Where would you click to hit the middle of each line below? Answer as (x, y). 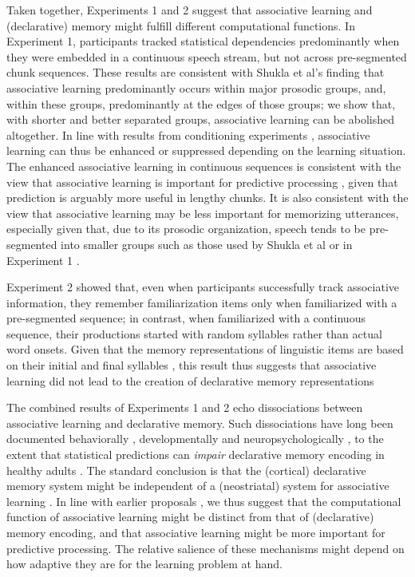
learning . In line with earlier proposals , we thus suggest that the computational (204, 501)
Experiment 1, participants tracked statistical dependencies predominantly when (203, 41)
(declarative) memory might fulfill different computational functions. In (181, 25)
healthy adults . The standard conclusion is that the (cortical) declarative (186, 470)
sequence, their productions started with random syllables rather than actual (194, 333)
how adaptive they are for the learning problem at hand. (144, 564)
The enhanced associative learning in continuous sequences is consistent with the (204, 166)
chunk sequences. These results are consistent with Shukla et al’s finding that (196, 72)
